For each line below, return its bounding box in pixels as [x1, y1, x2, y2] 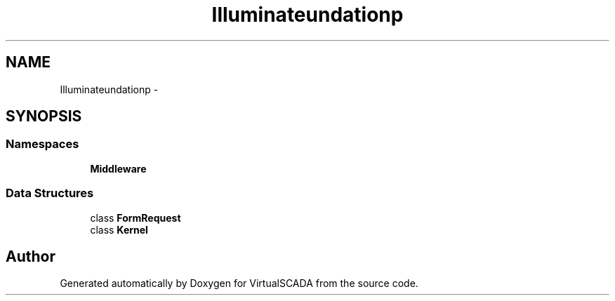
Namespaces [6, 137, 79, 152]
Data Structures [6, 186, 94, 201]
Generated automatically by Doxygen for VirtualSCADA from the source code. [60, 277, 418, 290]
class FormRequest [90, 211, 181, 224]
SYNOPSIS [6, 107, 82, 126]
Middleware [90, 162, 147, 175]
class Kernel [90, 223, 148, 236]
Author [6, 247, 55, 265]
